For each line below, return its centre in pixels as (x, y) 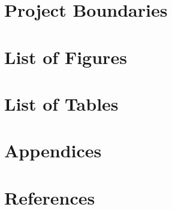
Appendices (53, 150)
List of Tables (61, 103)
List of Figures (66, 57)
